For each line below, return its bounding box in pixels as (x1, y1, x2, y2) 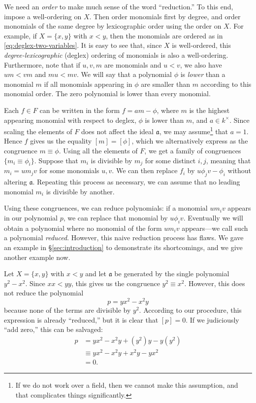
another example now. (4, 252, 70, 262)
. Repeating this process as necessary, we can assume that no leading (32, 177, 240, 187)
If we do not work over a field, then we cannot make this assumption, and (15, 379, 238, 390)
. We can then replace (112, 165, 178, 176)
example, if (4, 30, 37, 40)
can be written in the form (39, 105, 120, 115)
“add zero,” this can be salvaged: (4, 324, 103, 334)
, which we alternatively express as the (131, 136, 248, 146)
